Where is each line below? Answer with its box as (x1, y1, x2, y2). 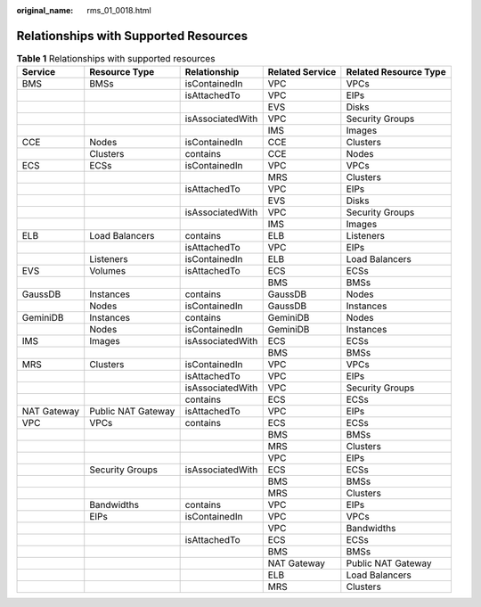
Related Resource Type (346, 66, 446, 78)
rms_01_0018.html (86, 5, 151, 15)
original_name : (16, 5, 74, 15)
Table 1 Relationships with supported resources (16, 53, 216, 65)
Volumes (89, 265, 126, 277)
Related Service (267, 66, 337, 78)
